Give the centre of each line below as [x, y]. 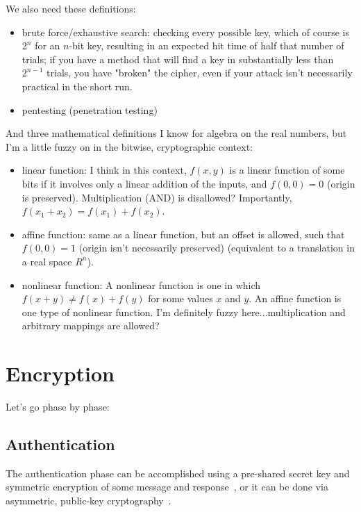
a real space [47, 261]
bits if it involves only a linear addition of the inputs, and [144, 183]
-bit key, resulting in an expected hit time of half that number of [207, 46]
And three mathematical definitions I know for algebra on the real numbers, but [176, 133]
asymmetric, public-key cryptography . [89, 500]
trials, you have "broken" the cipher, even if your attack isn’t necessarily [200, 73]
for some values [180, 298]
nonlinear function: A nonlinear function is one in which [141, 284]
